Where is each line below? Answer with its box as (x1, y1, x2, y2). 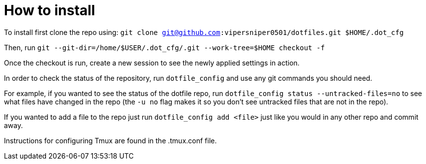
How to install (4, 2, 95, 19)
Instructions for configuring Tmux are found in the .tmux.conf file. (4, 136, 217, 145)
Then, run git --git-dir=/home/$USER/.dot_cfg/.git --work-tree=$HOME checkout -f (4, 43, 325, 52)
